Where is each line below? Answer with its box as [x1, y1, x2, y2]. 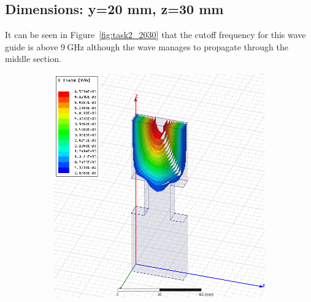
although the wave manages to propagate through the [86, 40, 288, 53]
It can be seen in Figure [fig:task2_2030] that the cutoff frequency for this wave [5, 28, 306, 41]
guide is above [5, 40, 58, 53]
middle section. [5, 52, 61, 65]
